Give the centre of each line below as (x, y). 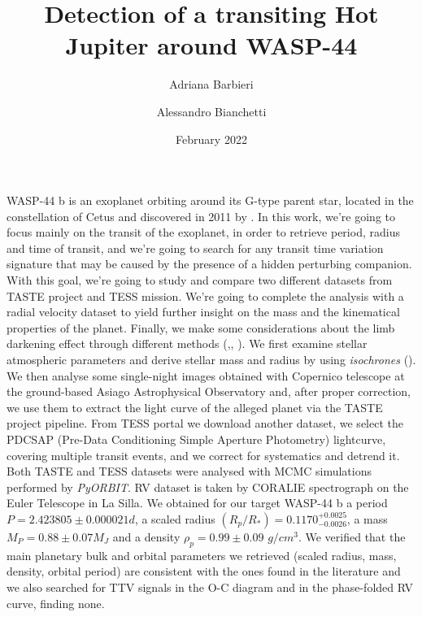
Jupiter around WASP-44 (211, 45)
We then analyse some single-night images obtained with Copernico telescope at (206, 375)
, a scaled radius (175, 518)
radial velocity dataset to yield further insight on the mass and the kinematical (203, 312)
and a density (146, 536)
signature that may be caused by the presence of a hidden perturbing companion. (209, 264)
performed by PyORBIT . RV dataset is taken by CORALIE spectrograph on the (208, 487)
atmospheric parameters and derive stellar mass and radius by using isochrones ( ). (211, 360)
